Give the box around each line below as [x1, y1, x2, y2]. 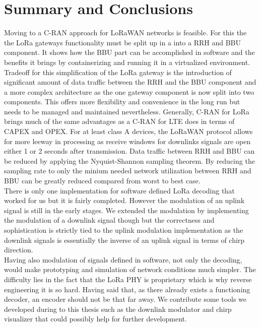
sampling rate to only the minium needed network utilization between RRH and [4, 165, 251, 176]
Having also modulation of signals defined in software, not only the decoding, [4, 254, 242, 265]
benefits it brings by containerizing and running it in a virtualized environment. [4, 56, 250, 67]
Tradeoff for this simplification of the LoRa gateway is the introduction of [4, 67, 232, 77]
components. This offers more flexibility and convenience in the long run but [4, 96, 240, 107]
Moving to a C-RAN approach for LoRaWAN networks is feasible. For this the [4, 27, 247, 38]
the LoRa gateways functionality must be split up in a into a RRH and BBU [4, 37, 241, 47]
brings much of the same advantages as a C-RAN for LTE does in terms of [4, 116, 235, 126]
